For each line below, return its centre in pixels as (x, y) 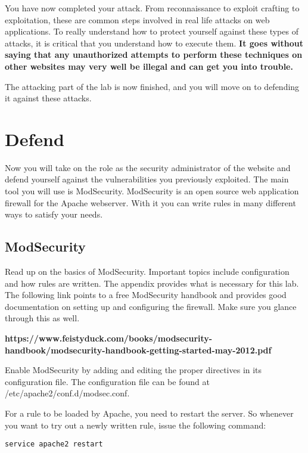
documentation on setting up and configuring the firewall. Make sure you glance (151, 306)
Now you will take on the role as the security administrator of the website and (148, 167)
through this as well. (42, 318)
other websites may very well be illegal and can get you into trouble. (149, 66)
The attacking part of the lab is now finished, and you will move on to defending (152, 86)
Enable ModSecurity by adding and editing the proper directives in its (133, 370)
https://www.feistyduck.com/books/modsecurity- (109, 338)
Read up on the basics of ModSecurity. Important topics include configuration (147, 272)
